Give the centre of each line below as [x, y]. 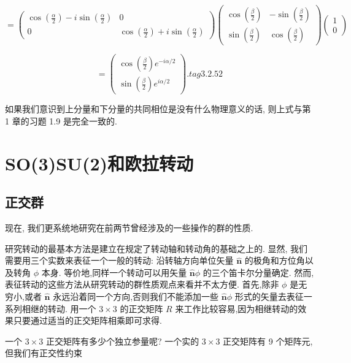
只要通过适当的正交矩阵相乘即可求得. [87, 320]
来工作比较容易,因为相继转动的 [237, 308]
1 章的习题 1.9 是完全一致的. [61, 120]
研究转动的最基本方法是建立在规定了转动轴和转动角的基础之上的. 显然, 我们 [156, 248]
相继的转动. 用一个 [59, 308]
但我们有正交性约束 [44, 353]
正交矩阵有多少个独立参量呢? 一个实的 [122, 341]
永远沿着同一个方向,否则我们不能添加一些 [136, 296]
